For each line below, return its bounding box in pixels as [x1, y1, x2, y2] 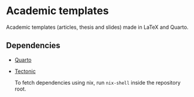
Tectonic [14, 68, 36, 75]
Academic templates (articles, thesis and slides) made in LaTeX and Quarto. [6, 24, 189, 31]
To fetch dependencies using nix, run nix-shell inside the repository [14, 79, 181, 86]
